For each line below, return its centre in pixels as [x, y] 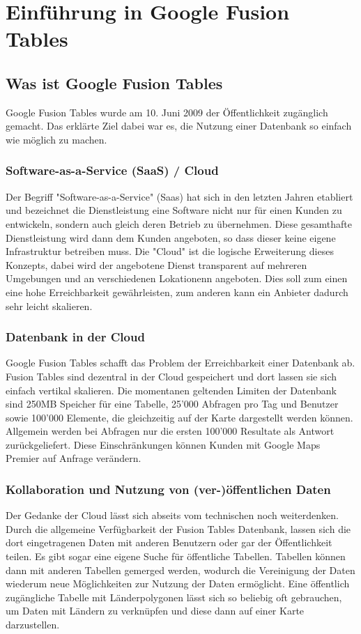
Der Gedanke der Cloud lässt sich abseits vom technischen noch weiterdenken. [172, 515]
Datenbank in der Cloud [75, 337]
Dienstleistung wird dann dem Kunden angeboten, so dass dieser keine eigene [171, 237]
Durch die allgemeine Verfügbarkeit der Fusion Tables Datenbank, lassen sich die [178, 528]
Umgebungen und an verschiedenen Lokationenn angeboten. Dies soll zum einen [177, 278]
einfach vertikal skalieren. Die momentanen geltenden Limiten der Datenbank [171, 390]
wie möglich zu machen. [56, 139]
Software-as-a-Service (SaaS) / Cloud [112, 170]
